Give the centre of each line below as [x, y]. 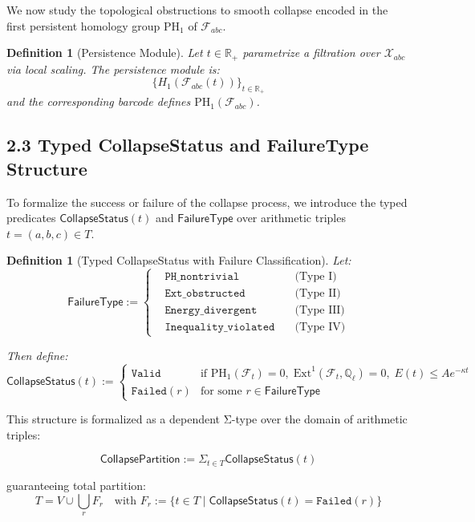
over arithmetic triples [291, 218]
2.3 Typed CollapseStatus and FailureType [188, 145]
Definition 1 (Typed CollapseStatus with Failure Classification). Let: [179, 260]
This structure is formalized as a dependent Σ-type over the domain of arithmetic [207, 419]
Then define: [37, 355]
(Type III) [320, 311]
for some [221, 391]
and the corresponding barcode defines [99, 101]
